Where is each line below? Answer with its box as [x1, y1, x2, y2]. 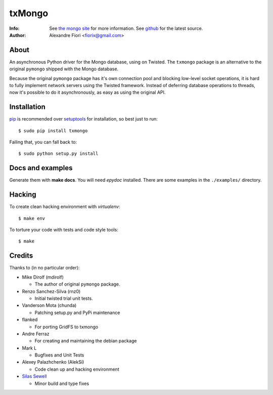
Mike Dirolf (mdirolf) [22, 274, 64, 280]
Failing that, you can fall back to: [9, 139, 77, 145]
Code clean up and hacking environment [34, 366, 119, 372]
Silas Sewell [22, 373, 47, 379]
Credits [9, 251, 33, 260]
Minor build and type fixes [34, 380, 89, 386]
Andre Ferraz [22, 331, 50, 337]
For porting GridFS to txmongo [34, 324, 99, 330]
